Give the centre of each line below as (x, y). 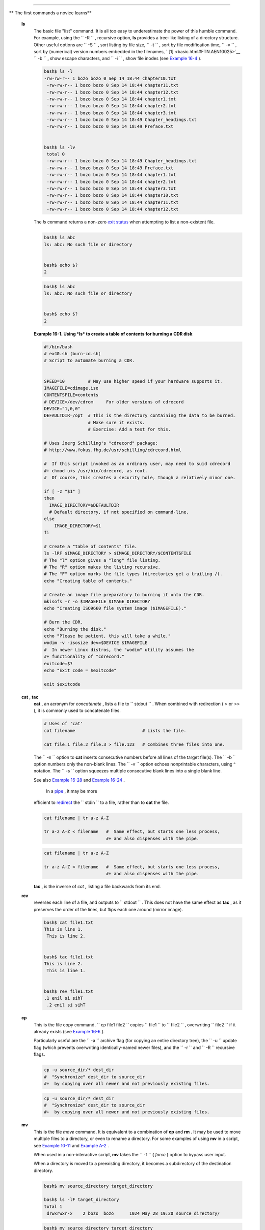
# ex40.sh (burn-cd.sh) (73, 354)
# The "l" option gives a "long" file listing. (102, 560)
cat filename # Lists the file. (115, 730)
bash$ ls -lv (60, 147)
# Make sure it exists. (116, 422)
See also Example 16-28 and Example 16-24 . (79, 780)
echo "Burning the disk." (75, 629)
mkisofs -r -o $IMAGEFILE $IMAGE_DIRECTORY (97, 602)
